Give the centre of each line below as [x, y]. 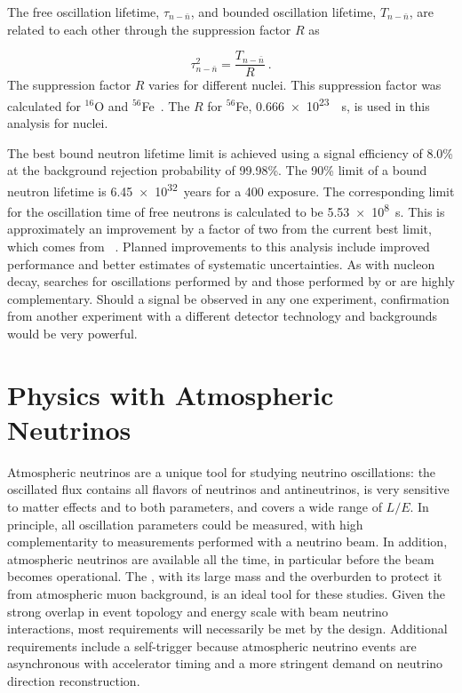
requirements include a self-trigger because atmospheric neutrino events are [212, 645]
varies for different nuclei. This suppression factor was [295, 85]
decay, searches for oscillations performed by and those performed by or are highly [231, 281]
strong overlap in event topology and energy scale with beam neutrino [198, 611]
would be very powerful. [72, 333]
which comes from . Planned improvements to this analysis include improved [219, 246]
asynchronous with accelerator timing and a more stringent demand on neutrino [225, 663]
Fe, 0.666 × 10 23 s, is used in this [333, 104]
